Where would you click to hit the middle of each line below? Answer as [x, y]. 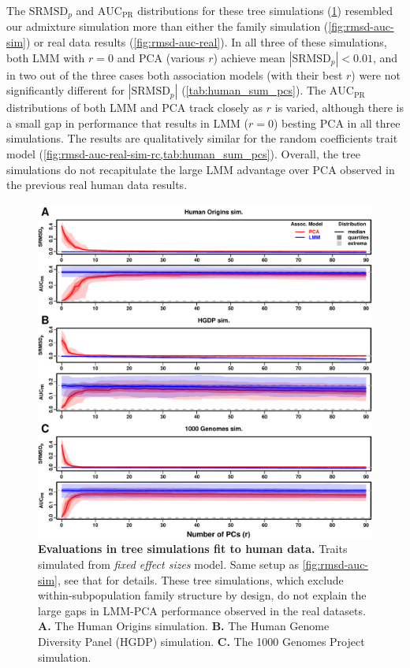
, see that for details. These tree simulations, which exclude [200, 579]
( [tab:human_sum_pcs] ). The [254, 90]
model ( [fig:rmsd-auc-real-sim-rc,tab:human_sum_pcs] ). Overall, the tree [183, 154]
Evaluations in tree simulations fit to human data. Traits [193, 549]
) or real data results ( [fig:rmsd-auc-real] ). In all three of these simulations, [206, 42]
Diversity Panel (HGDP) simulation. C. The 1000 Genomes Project [201, 641]
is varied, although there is [339, 108]
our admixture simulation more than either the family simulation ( [168, 26]
